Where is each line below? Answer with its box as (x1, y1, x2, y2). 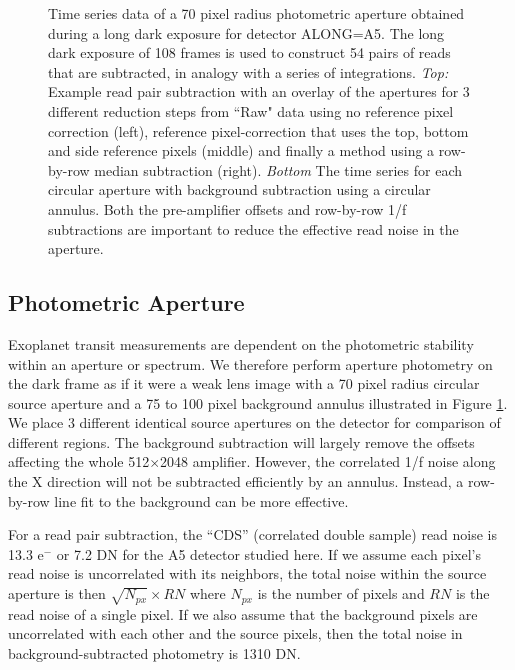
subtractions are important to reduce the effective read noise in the (48, 218, 459, 239)
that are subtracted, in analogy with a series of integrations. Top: (48, 61, 449, 82)
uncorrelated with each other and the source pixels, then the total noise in (8, 623, 463, 644)
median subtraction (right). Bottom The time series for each (94, 159, 462, 180)
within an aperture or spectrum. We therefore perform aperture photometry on (8, 353, 493, 374)
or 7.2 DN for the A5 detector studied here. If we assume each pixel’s (56, 543, 481, 564)
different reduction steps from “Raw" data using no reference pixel (48, 100, 454, 121)
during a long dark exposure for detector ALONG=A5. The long (48, 22, 445, 43)
